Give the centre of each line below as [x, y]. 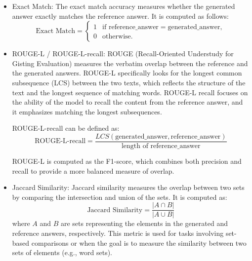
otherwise [117, 37]
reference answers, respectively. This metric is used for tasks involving [118, 233]
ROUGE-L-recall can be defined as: [66, 128]
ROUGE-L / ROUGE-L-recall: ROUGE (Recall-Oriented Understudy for [123, 54]
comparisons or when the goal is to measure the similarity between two [139, 242]
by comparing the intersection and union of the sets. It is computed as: [120, 197]
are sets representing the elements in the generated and [144, 223]
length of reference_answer [161, 146]
